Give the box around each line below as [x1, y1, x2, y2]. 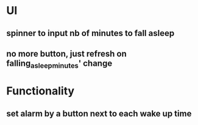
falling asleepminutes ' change [6, 58, 113, 70]
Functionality [6, 84, 75, 98]
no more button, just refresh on [6, 48, 127, 59]
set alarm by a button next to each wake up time [6, 108, 192, 119]
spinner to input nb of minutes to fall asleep [6, 28, 175, 38]
